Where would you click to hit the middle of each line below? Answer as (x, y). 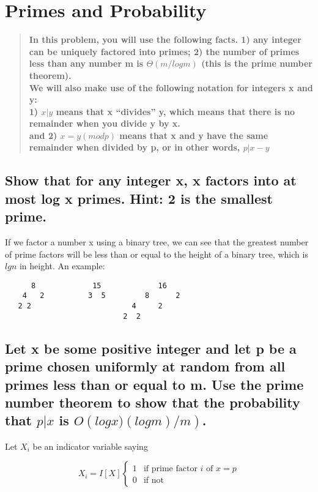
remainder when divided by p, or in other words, (135, 147)
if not (153, 481)
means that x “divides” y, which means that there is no (175, 111)
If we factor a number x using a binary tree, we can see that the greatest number (157, 242)
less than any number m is (86, 63)
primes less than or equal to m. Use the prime (154, 384)
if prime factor (170, 469)
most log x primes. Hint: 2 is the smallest (139, 198)
